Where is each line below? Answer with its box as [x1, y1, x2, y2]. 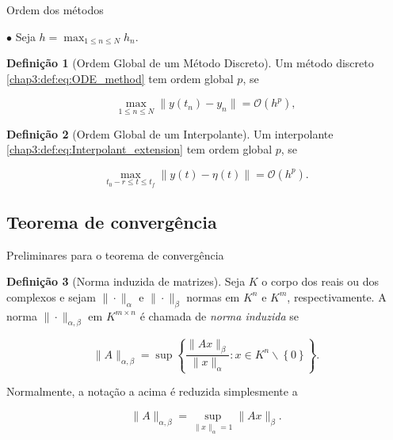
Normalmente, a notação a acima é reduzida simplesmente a [6, 383, 298, 400]
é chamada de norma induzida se [139, 307, 300, 324]
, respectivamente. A [287, 288, 387, 305]
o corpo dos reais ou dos [261, 273, 380, 290]
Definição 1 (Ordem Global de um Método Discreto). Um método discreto [6, 55, 374, 71]
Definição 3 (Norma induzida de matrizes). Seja [6, 273, 246, 290]
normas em [186, 288, 240, 305]
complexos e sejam [6, 288, 96, 305]
